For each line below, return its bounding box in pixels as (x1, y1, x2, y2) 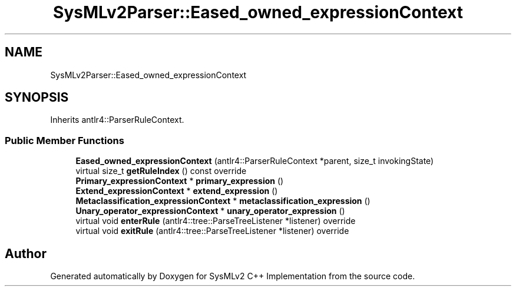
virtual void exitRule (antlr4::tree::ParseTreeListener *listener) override (75, 226, 349, 236)
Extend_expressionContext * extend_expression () (75, 186, 278, 196)
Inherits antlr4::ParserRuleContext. (50, 115, 184, 125)
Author (5, 246, 47, 261)
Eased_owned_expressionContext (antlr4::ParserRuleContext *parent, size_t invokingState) (75, 156, 434, 166)
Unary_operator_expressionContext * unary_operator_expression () (75, 206, 345, 216)
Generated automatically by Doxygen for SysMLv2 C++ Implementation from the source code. (50, 271, 415, 282)
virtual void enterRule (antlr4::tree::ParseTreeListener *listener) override (75, 216, 356, 226)
